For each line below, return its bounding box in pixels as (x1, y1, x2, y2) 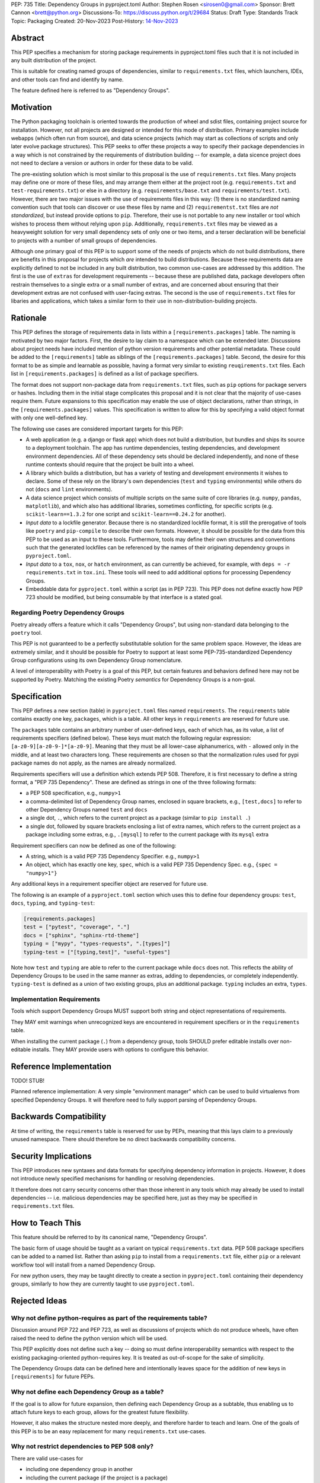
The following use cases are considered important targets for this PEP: (11, 425, 184, 432)
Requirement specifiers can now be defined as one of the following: (11, 842, 177, 849)
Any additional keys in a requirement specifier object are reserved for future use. (11, 880, 209, 887)
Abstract (11, 33, 44, 43)
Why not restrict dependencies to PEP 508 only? (11, 1442, 154, 1450)
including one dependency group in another (25, 1466, 133, 1473)
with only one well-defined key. (11, 414, 88, 421)
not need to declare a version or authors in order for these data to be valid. (11, 160, 194, 167)
